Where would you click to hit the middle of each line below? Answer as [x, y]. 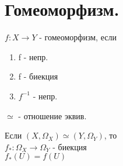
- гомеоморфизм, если [78, 37]
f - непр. [33, 56]
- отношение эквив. [52, 115]
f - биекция [38, 76]
